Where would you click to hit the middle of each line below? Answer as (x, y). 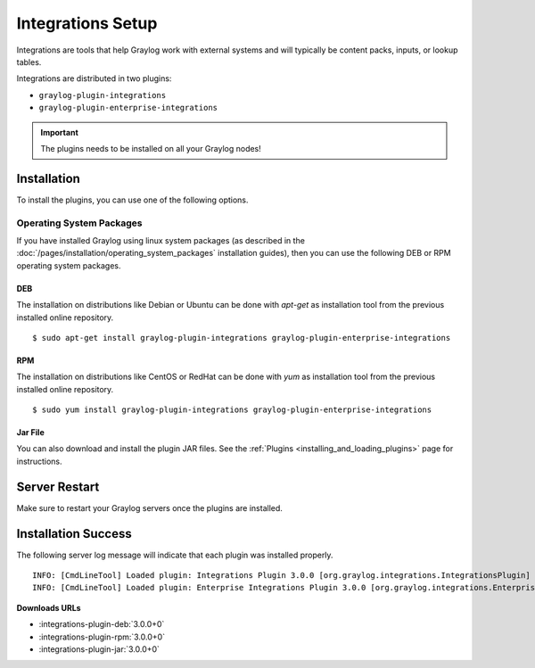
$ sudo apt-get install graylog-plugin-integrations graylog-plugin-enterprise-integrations (242, 338)
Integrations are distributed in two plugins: (94, 78)
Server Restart (58, 487)
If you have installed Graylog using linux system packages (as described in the (160, 240)
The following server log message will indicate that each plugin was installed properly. (175, 555)
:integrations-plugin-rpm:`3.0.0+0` (102, 637)
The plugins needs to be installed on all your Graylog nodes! (151, 148)
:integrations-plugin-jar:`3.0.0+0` (99, 649)
